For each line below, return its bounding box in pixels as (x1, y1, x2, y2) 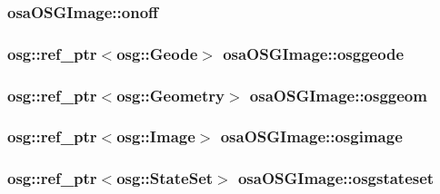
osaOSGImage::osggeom (249, 83, 427, 106)
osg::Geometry (116, 83, 225, 106)
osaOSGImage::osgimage (220, 125, 403, 148)
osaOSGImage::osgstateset (237, 167, 435, 189)
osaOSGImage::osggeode (223, 42, 405, 64)
